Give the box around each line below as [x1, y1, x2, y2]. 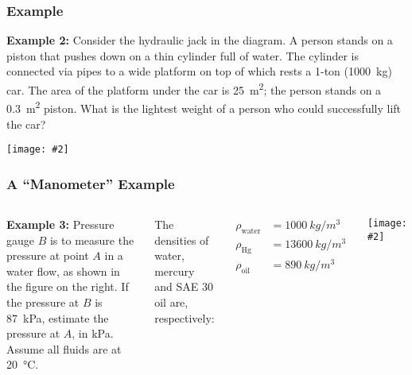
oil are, [154, 293, 189, 310]
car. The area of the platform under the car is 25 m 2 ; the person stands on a [6, 79, 382, 98]
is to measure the [49, 231, 134, 248]
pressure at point [6, 247, 89, 264]
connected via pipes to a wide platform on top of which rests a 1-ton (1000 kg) [6, 63, 392, 79]
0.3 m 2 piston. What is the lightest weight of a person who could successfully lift [6, 98, 402, 116]
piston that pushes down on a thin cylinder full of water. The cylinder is [6, 47, 360, 64]
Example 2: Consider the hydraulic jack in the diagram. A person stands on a [6, 32, 393, 48]
